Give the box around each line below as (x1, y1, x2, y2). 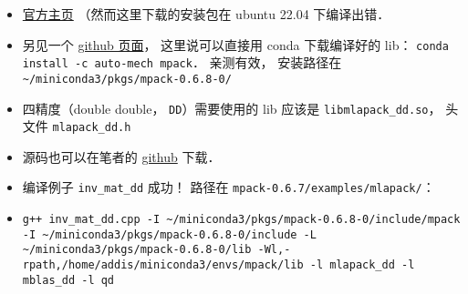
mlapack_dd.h (52, 121, 131, 135)
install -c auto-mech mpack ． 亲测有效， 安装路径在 (22, 53, 342, 72)
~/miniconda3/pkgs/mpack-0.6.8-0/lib (22, 243, 252, 257)
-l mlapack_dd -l (309, 259, 415, 272)
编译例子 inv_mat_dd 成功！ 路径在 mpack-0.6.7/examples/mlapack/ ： (22, 177, 435, 197)
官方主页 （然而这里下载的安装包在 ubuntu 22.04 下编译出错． (22, 5, 390, 23)
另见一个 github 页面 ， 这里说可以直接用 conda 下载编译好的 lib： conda (22, 35, 449, 54)
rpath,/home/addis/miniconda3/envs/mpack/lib (22, 259, 304, 272)
